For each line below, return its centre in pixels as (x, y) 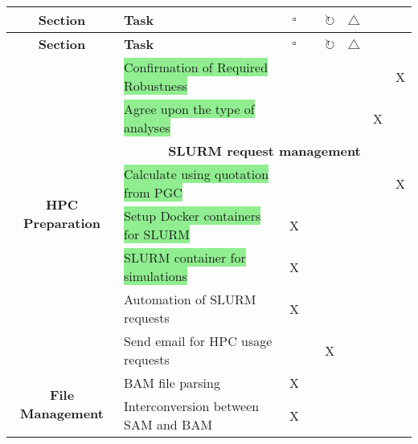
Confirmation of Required (196, 67)
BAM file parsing (172, 383)
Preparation (62, 222)
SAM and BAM (168, 424)
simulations (156, 276)
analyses (147, 127)
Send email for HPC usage (198, 341)
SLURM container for (185, 257)
